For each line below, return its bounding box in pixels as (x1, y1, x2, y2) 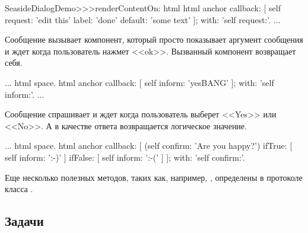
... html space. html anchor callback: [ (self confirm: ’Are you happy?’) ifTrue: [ (5, 139, 293, 152)
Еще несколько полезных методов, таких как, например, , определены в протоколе (5, 171, 303, 183)
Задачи (5, 212, 44, 230)
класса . (5, 183, 33, 195)
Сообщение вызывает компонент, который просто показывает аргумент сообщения (5, 33, 303, 46)
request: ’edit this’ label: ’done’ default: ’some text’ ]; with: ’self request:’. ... (5, 13, 281, 25)
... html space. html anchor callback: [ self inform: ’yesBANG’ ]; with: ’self (5, 76, 274, 88)
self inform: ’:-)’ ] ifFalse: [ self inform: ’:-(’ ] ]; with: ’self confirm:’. (5, 151, 245, 163)
